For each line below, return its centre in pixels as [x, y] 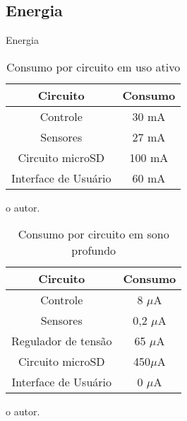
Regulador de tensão [62, 341]
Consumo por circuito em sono [93, 234]
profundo [94, 250]
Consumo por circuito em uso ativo [93, 67]
